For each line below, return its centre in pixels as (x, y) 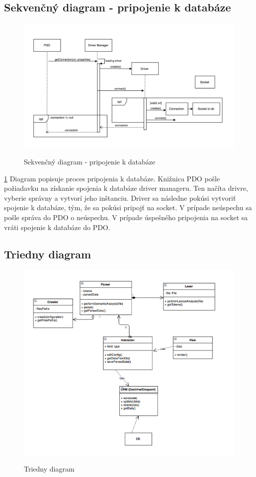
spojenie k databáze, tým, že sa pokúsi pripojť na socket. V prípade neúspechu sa (128, 207)
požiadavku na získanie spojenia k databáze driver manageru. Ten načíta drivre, (126, 188)
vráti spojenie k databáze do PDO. (57, 227)
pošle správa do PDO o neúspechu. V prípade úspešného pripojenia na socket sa (126, 217)
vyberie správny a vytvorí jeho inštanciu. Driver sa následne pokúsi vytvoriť (120, 198)
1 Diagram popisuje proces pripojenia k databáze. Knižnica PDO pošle (112, 178)
